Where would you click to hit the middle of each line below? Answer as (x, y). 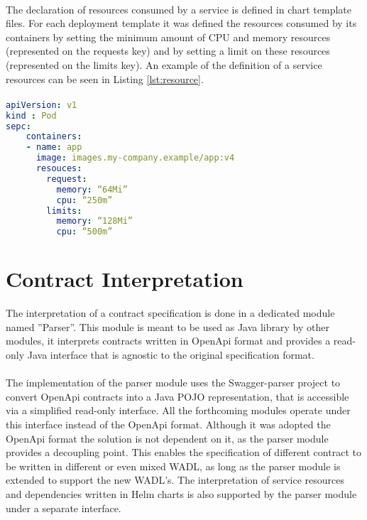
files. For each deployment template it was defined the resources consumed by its (181, 23)
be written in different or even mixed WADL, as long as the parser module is (173, 466)
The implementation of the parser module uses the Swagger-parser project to (173, 383)
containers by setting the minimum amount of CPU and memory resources (168, 37)
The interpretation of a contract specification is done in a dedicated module (170, 313)
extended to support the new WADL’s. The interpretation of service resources (175, 480)
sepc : (18, 126)
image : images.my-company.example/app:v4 (135, 158)
